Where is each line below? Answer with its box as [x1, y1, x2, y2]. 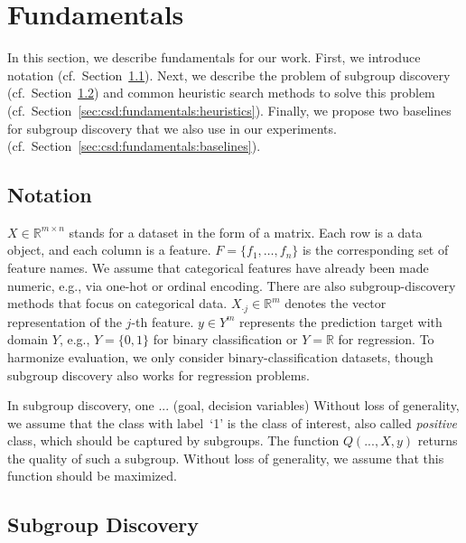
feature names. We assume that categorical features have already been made [7, 258, 429, 277]
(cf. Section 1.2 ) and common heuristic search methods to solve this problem [7, 83, 435, 102]
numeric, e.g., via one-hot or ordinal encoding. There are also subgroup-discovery [7, 276, 456, 295]
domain [7, 330, 49, 349]
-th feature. [131, 312, 194, 331]
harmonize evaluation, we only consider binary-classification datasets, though [7, 347, 433, 366]
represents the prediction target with [239, 312, 443, 331]
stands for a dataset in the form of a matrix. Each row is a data [69, 222, 423, 241]
